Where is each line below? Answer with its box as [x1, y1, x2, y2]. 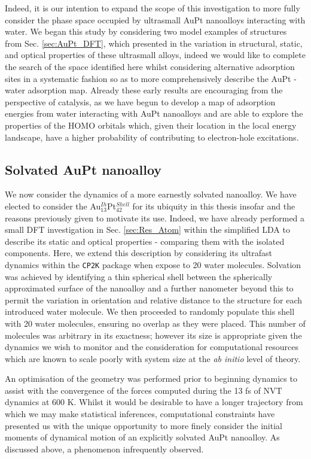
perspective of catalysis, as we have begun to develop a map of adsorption [5, 95, 276, 108]
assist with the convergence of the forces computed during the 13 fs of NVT [5, 384, 282, 396]
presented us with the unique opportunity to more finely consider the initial [5, 419, 282, 431]
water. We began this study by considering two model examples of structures [5, 25, 287, 38]
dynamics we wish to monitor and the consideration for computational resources [5, 341, 298, 353]
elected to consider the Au [5, 199, 101, 212]
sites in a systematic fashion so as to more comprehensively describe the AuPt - [5, 72, 297, 84]
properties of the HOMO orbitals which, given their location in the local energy [5, 118, 297, 131]
